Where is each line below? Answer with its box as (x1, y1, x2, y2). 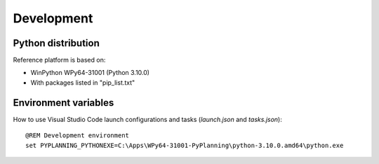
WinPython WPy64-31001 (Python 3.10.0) (30, 69, 150, 77)
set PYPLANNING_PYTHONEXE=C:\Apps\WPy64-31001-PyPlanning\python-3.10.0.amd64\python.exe (25, 141, 344, 149)
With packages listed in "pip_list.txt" (30, 78, 135, 87)
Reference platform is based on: (13, 56, 106, 64)
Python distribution (13, 37, 100, 49)
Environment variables (13, 97, 114, 109)
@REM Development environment (25, 132, 130, 139)
